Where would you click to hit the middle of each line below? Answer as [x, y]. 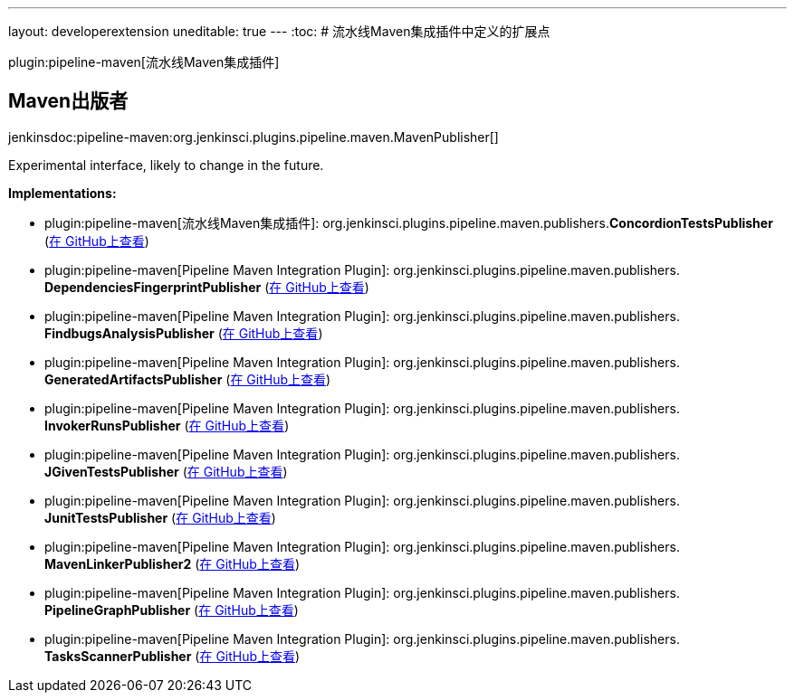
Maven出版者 [68, 101]
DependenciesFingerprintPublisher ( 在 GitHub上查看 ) [207, 287]
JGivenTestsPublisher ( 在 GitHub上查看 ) [166, 471]
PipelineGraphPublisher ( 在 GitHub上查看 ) [172, 610]
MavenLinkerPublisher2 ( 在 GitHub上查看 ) [172, 563]
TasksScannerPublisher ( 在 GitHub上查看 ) [172, 656]
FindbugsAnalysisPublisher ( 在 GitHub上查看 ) [184, 333]
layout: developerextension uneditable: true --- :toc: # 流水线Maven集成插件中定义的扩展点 [279, 31]
